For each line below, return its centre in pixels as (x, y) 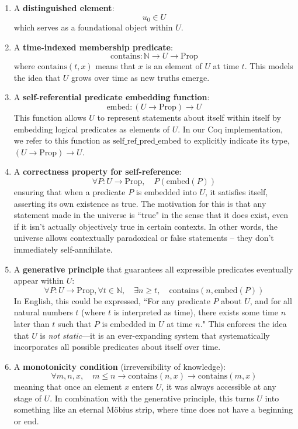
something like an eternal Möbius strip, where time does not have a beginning (153, 409)
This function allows (50, 118)
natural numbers (43, 312)
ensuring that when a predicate (70, 191)
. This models (269, 66)
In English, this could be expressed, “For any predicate (112, 300)
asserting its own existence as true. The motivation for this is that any (140, 203)
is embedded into (166, 191)
